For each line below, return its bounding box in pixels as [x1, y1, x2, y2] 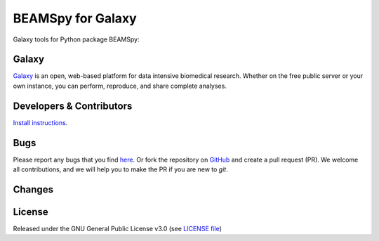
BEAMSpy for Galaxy [13, 11, 137, 26]
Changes [13, 183, 54, 195]
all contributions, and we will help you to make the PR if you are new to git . [13, 165, 228, 174]
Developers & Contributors [13, 100, 133, 112]
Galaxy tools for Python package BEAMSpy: [13, 35, 140, 44]
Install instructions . [13, 118, 68, 126]
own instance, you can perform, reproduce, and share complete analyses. [13, 82, 227, 90]
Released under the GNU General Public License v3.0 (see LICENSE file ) [13, 224, 222, 233]
